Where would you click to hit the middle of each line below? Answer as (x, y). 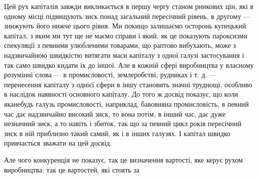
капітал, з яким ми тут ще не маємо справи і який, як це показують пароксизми (126, 35)
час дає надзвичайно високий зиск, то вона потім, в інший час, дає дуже (115, 113)
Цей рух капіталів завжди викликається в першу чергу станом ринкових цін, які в (129, 6)
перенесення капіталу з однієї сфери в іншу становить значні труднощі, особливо (128, 84)
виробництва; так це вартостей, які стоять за (72, 169)
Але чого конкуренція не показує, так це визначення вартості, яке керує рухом (123, 159)
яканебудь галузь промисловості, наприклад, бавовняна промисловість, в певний (126, 103)
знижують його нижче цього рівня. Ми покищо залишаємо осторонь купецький (125, 26)
